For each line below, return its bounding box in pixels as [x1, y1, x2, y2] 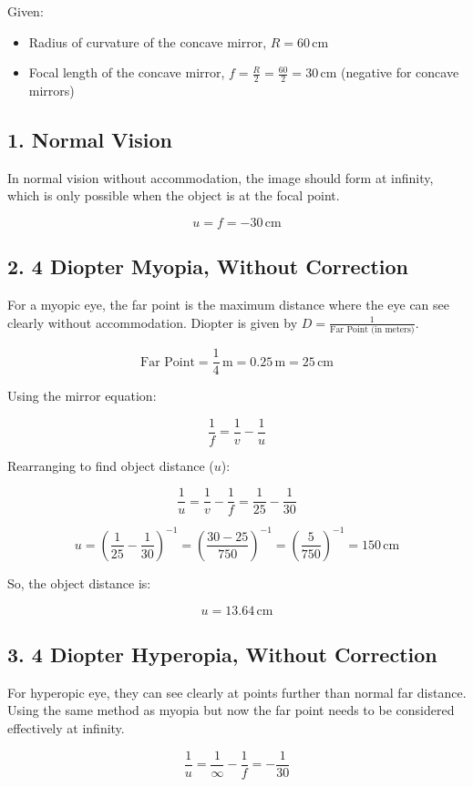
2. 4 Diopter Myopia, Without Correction [7, 252, 408, 281]
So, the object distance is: [7, 573, 151, 592]
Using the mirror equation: [7, 386, 157, 405]
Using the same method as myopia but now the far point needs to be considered [7, 700, 455, 720]
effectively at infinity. [7, 718, 125, 737]
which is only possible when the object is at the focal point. [7, 186, 340, 205]
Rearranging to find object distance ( [7, 455, 214, 475]
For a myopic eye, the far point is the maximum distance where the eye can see [7, 295, 450, 314]
